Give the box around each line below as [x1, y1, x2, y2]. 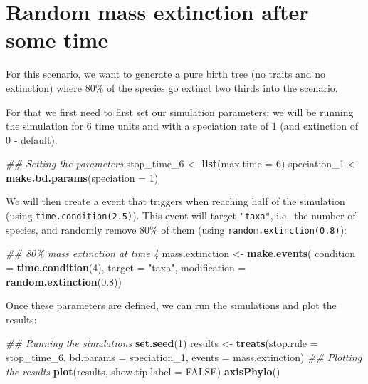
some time [6, 25, 109, 54]
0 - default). [6, 132, 58, 147]
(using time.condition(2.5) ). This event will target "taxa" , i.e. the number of [6, 208, 356, 223]
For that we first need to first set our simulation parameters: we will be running [6, 104, 354, 119]
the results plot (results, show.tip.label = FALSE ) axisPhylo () [6, 363, 280, 378]
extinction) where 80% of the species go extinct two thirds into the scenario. [6, 80, 338, 95]
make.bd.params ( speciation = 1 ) [6, 170, 159, 185]
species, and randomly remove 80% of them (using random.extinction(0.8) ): [6, 222, 347, 237]
